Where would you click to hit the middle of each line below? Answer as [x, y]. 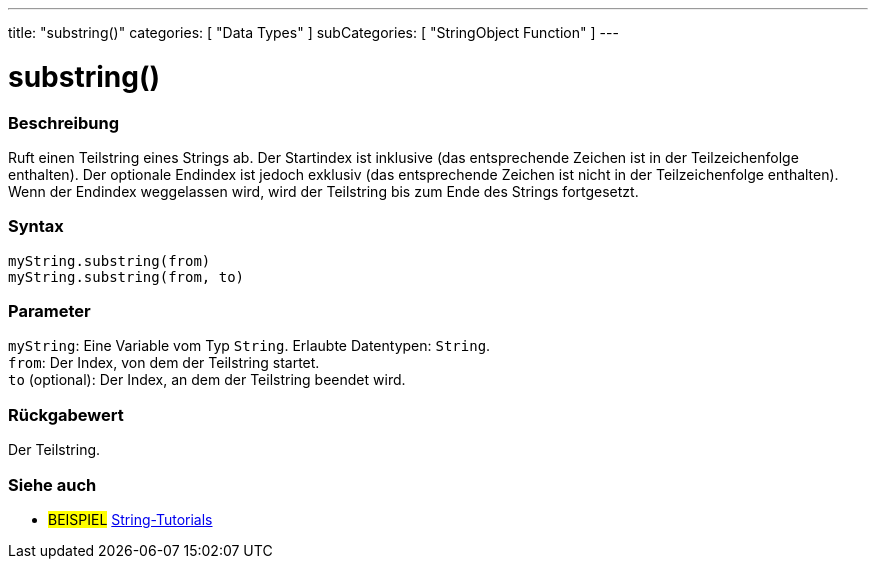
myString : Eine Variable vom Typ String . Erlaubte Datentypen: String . [249, 346]
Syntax [36, 226]
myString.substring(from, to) [126, 276]
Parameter [49, 311]
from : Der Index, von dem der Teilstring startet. [164, 363]
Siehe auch [52, 484]
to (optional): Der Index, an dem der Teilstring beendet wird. [207, 380]
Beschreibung [64, 122]
